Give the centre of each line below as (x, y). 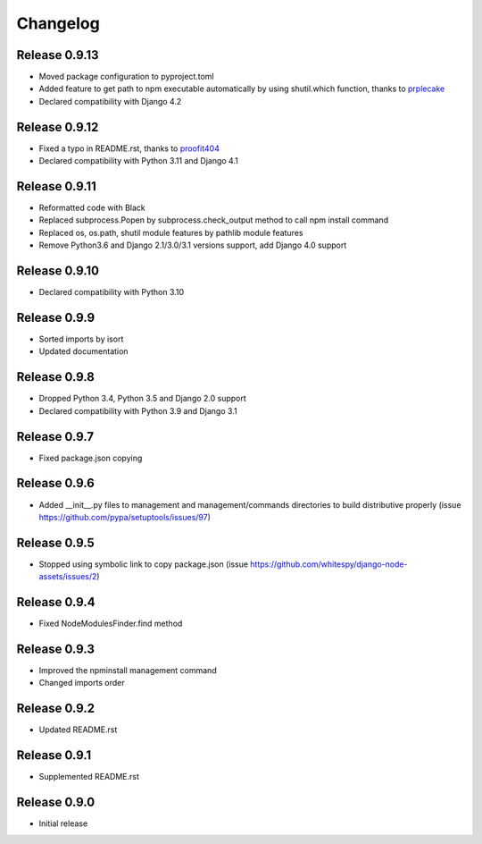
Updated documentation (83, 351)
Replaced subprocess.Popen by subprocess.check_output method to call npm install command (213, 220)
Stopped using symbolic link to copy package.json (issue (144, 564)
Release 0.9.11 (57, 186)
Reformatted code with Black (92, 208)
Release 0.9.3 (56, 649)
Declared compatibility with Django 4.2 (110, 101)
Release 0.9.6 (56, 483)
